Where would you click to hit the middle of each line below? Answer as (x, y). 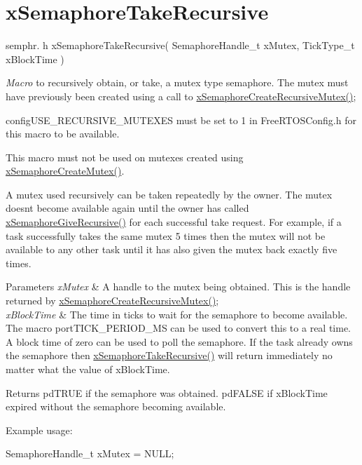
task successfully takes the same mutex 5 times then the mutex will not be (166, 235)
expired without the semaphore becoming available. (116, 406)
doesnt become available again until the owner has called (127, 208)
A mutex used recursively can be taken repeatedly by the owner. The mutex (169, 194)
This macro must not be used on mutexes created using (125, 157)
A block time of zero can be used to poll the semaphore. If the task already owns (179, 341)
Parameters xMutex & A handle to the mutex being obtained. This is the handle (178, 287)
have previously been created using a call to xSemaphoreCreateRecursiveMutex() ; (181, 96)
